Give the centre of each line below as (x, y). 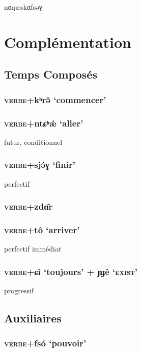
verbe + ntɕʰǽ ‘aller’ (44, 123)
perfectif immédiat (33, 249)
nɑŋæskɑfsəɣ (23, 7)
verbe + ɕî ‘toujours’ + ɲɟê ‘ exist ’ (71, 271)
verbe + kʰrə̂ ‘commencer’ (55, 99)
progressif (19, 291)
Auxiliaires (33, 318)
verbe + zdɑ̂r (29, 206)
